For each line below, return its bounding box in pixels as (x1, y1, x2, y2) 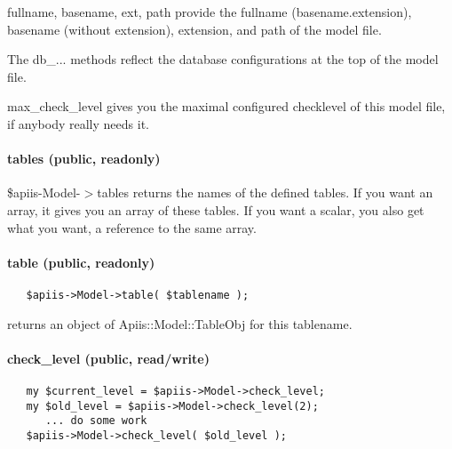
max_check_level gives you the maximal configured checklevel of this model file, (7, 97, 446, 116)
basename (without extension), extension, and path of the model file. (7, 20, 382, 38)
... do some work (44, 414, 147, 428)
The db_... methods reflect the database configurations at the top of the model (7, 50, 439, 68)
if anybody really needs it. (7, 114, 149, 132)
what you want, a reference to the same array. (7, 218, 257, 237)
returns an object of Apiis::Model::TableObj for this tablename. (7, 314, 353, 333)
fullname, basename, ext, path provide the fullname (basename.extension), (7, 3, 412, 20)
